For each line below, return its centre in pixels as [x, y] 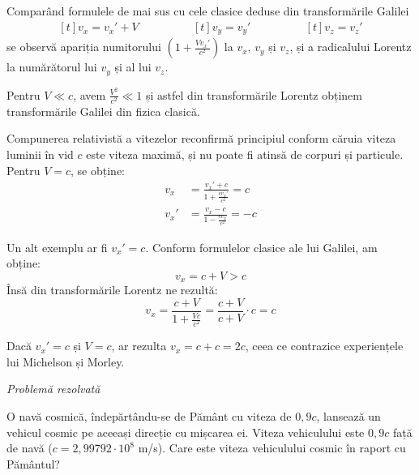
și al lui [133, 67]
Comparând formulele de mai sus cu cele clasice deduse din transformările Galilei [208, 11]
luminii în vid [40, 154]
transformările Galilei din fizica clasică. [103, 111]
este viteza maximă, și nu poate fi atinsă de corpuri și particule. [245, 154]
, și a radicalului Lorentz [351, 47]
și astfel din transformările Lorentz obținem [254, 94]
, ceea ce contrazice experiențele [324, 346]
